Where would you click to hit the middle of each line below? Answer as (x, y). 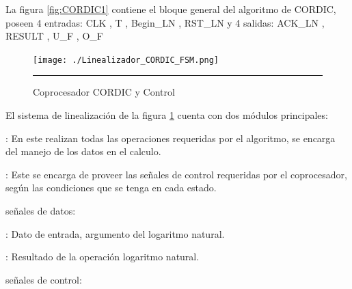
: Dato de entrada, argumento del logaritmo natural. (115, 233)
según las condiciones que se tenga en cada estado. (111, 188)
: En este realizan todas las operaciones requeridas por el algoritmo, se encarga (171, 138)
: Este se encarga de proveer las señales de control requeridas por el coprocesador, (176, 174)
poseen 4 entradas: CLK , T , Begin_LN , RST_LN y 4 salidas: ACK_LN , (165, 22)
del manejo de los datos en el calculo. (83, 151)
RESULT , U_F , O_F (54, 36)
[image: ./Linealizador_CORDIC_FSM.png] (126, 60)
